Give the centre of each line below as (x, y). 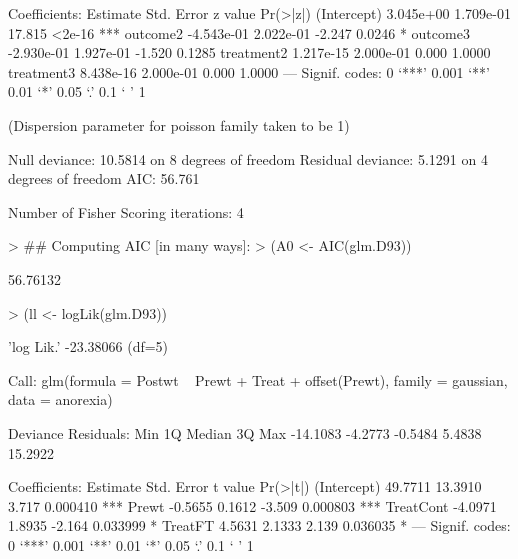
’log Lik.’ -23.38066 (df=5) (88, 346)
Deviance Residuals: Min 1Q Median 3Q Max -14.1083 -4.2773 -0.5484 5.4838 (245, 432)
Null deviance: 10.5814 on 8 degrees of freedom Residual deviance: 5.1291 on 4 (248, 158)
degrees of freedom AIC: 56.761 (104, 178)
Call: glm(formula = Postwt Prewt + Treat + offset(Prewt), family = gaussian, (258, 379)
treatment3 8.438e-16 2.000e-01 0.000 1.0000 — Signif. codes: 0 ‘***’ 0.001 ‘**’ (249, 71)
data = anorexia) (60, 399)
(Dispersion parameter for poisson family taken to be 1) (179, 124)
